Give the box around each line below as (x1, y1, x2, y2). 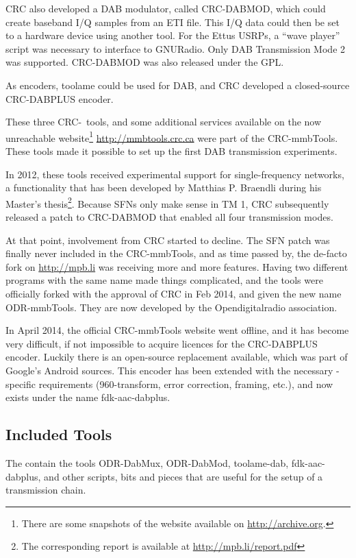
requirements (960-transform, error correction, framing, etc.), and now (38, 376, 333, 391)
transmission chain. (5, 483, 86, 497)
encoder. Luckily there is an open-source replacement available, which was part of (5, 350, 348, 364)
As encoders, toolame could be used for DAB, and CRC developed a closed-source (5, 77, 350, 92)
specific (5, 376, 36, 391)
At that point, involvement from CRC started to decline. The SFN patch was (5, 232, 330, 247)
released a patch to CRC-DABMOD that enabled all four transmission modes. (5, 210, 333, 224)
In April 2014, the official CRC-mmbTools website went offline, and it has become (5, 323, 349, 337)
